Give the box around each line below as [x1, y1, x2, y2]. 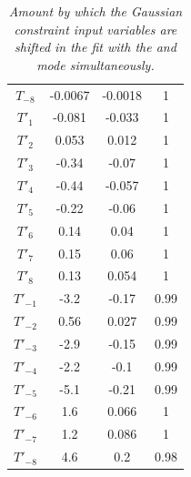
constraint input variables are [14, 19, 177, 38]
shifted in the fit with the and [15, 37, 176, 56]
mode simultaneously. [36, 55, 155, 74]
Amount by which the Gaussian [8, 2, 183, 20]
